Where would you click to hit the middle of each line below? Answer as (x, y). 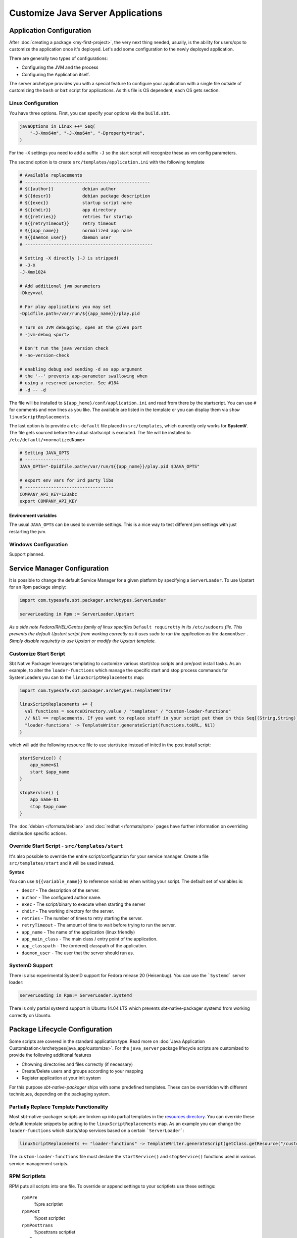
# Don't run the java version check (64, 348)
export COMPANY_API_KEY (49, 501)
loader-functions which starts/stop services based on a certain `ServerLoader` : (97, 1131)
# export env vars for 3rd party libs (67, 481)
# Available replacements (51, 175)
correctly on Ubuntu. (30, 1015)
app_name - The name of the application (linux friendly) (78, 932)
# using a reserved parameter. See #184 (69, 383)
